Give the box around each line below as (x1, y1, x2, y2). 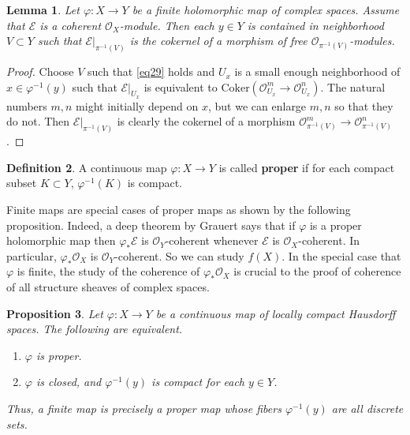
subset (6, 174, 37, 191)
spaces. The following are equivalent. (6, 321, 183, 337)
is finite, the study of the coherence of (17, 263, 200, 279)
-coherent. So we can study (114, 247, 244, 264)
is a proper (309, 216, 362, 233)
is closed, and (35, 373, 102, 390)
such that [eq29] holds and (88, 63, 215, 80)
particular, (6, 247, 57, 264)
